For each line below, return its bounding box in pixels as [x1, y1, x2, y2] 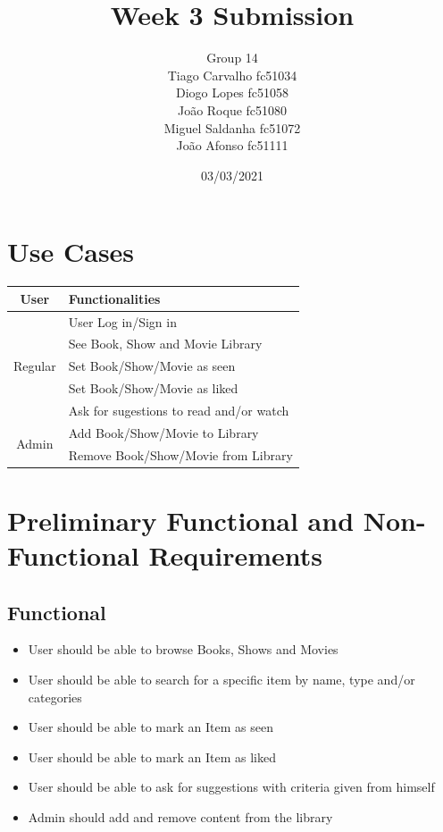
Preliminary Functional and [7, 501, 355, 538]
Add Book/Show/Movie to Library [68, 423, 259, 441]
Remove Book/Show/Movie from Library [68, 445, 293, 464]
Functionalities [68, 289, 161, 307]
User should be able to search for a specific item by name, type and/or [28, 670, 415, 689]
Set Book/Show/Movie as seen [68, 357, 236, 375]
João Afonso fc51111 [176, 136, 288, 155]
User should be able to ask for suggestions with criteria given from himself [28, 777, 435, 796]
